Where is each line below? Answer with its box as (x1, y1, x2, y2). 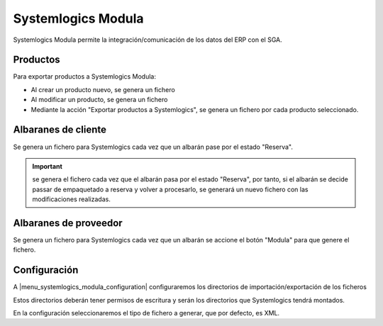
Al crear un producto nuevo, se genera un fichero (30, 85, 175, 94)
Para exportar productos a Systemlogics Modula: (13, 72, 156, 81)
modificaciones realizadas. (32, 195, 111, 203)
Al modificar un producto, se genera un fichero (30, 96, 168, 104)
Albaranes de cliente (13, 124, 106, 136)
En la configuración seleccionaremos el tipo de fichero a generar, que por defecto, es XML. (13, 309, 280, 317)
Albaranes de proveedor (13, 217, 123, 229)
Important (32, 162, 63, 170)
